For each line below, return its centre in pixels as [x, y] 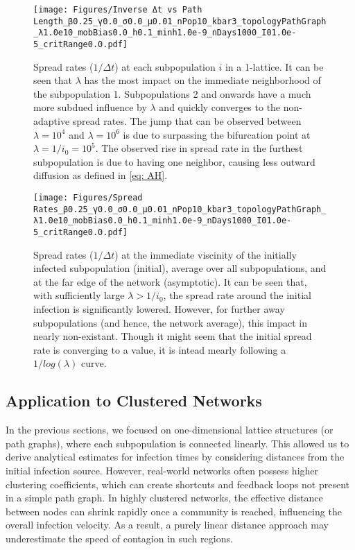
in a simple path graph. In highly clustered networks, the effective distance [164, 498]
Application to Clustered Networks [134, 401]
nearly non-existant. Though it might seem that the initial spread [173, 336]
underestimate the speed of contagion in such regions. [119, 538]
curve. [94, 363]
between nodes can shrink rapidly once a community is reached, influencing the [174, 511]
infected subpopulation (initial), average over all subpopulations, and [180, 268]
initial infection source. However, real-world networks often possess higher [162, 470]
